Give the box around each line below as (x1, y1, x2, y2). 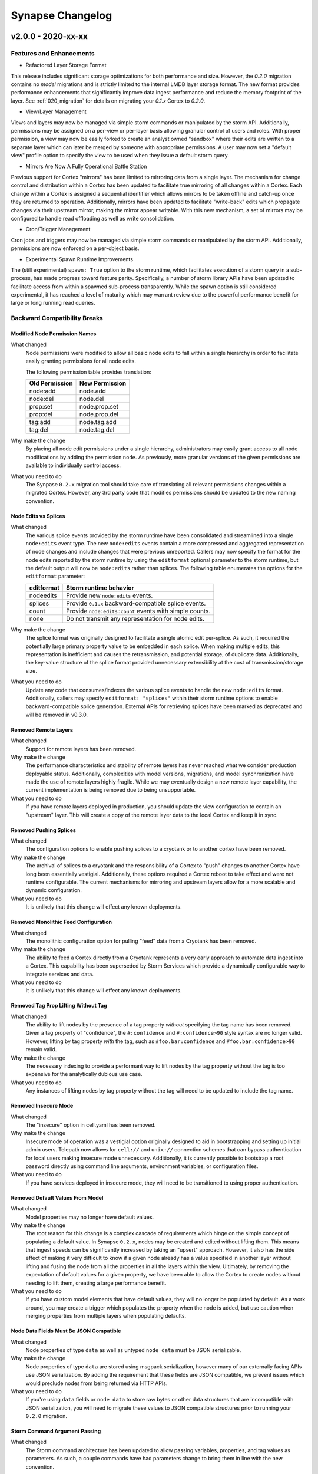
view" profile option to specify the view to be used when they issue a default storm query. (11, 152, 229, 159)
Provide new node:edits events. (65, 591, 153, 600)
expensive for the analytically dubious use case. (25, 1071, 143, 1078)
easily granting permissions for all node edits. (25, 357, 137, 365)
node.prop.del (79, 410, 119, 418)
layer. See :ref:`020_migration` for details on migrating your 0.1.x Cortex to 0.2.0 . (11, 97, 206, 104)
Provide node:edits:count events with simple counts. (65, 607, 211, 615)
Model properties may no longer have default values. (25, 1213, 154, 1220)
